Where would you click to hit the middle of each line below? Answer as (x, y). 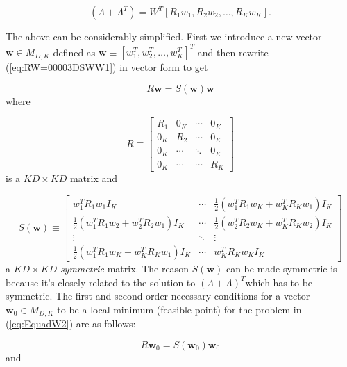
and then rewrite (233, 52)
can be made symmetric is (281, 268)
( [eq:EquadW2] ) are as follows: (71, 324)
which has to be (279, 282)
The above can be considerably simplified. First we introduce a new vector (164, 36)
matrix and (94, 178)
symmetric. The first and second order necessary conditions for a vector (158, 296)
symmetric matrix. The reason (124, 268)
